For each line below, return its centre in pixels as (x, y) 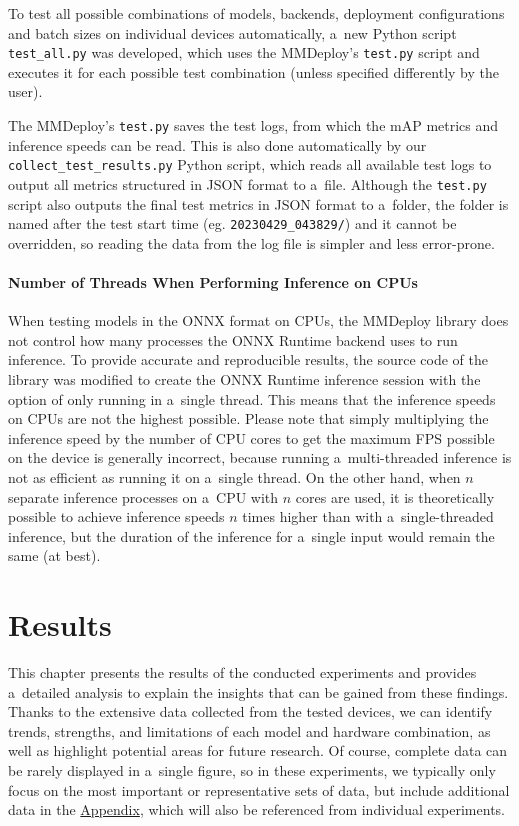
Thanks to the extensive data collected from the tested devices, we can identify (250, 711)
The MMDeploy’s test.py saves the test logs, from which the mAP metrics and (253, 125)
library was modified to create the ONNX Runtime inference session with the (244, 379)
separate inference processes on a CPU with (143, 496)
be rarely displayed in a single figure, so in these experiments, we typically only (252, 770)
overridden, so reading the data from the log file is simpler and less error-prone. (251, 242)
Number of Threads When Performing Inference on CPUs (213, 282)
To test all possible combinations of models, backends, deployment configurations (256, 13)
